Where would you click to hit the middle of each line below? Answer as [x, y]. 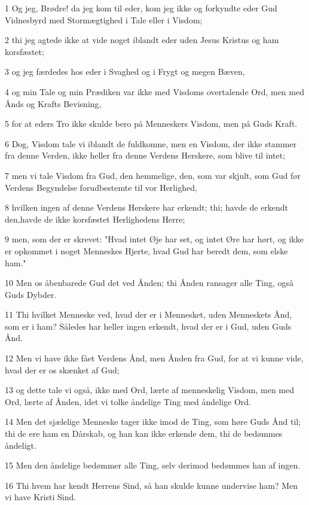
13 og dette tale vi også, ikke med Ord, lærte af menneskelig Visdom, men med [150, 390]
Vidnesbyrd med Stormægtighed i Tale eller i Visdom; [104, 19]
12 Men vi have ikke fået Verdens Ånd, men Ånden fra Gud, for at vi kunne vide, [154, 358]
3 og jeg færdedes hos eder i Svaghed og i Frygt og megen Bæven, [125, 72]
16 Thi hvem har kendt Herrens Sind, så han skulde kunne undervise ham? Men [152, 485]
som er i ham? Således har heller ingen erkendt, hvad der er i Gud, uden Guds [148, 326]
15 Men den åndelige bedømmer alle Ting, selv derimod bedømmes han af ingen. [153, 465]
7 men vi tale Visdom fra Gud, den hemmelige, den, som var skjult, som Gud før [153, 175]
